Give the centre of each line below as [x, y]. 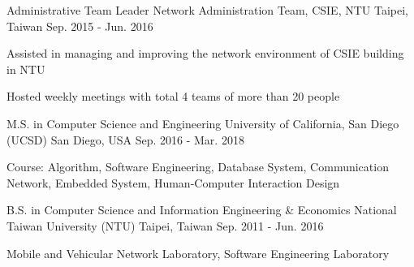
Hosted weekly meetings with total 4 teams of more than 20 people [173, 96]
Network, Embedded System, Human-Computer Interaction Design [173, 182]
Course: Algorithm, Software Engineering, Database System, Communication [198, 167]
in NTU [26, 69]
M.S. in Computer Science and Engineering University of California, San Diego [203, 123]
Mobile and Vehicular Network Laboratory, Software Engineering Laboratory [198, 253]
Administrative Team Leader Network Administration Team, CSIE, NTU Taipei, [207, 10]
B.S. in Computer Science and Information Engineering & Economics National [202, 210]
